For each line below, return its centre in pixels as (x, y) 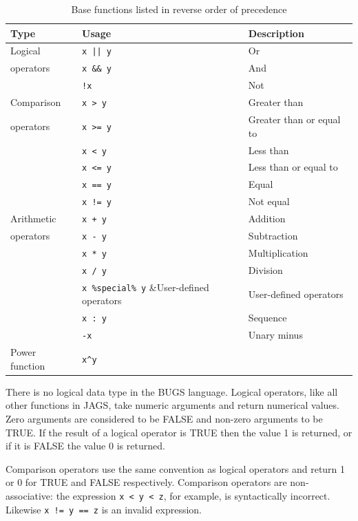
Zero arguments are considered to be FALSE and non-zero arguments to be (164, 418)
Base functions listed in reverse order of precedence (179, 9)
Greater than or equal (294, 119)
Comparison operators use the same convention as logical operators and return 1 (176, 468)
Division (265, 269)
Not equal (269, 201)
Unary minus (275, 335)
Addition (267, 219)
